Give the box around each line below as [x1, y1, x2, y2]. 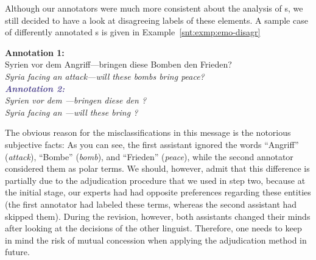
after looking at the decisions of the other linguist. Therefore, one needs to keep [5, 222, 302, 234]
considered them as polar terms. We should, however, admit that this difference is [5, 162, 310, 175]
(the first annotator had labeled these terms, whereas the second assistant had [5, 197, 297, 210]
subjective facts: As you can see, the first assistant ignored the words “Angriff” [5, 138, 299, 150]
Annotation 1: [5, 46, 65, 58]
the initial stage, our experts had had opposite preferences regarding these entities [5, 186, 311, 199]
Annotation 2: [5, 82, 65, 94]
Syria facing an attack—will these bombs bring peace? [5, 69, 205, 82]
